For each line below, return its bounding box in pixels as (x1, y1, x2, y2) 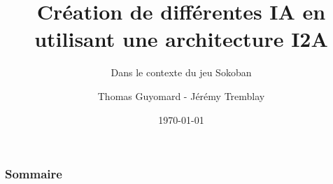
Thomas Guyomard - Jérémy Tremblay (97, 88, 265, 103)
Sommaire (5, 165, 62, 183)
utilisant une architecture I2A (34, 24, 328, 53)
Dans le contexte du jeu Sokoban (111, 65, 252, 80)
